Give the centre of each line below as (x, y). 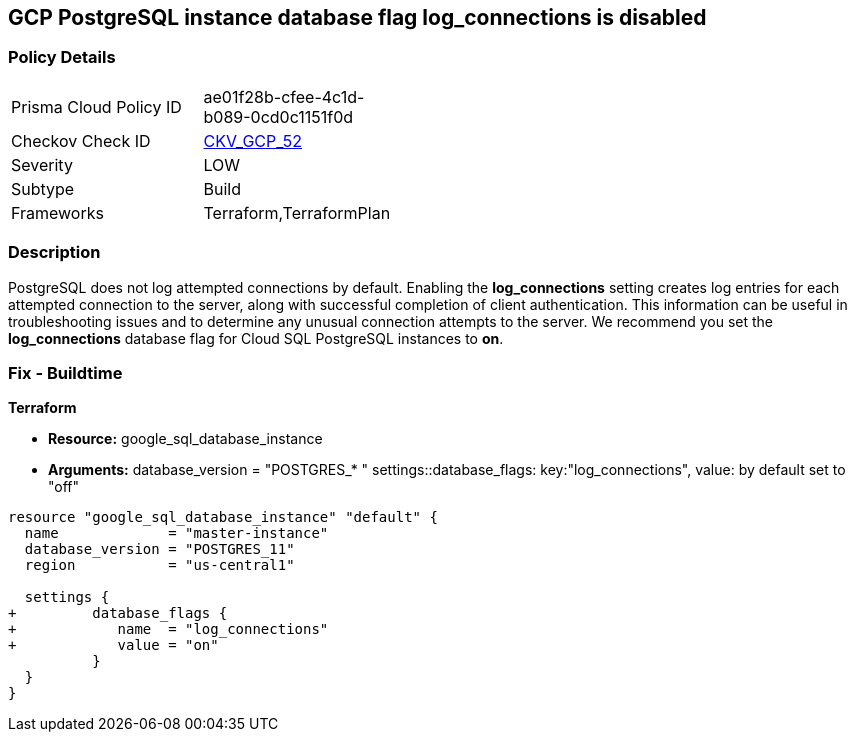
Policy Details (62, 57)
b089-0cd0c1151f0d (278, 116)
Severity (42, 164)
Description (54, 252)
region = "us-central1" (159, 565)
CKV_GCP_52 (253, 140)
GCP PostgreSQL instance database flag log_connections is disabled (357, 17)
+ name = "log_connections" (168, 629)
